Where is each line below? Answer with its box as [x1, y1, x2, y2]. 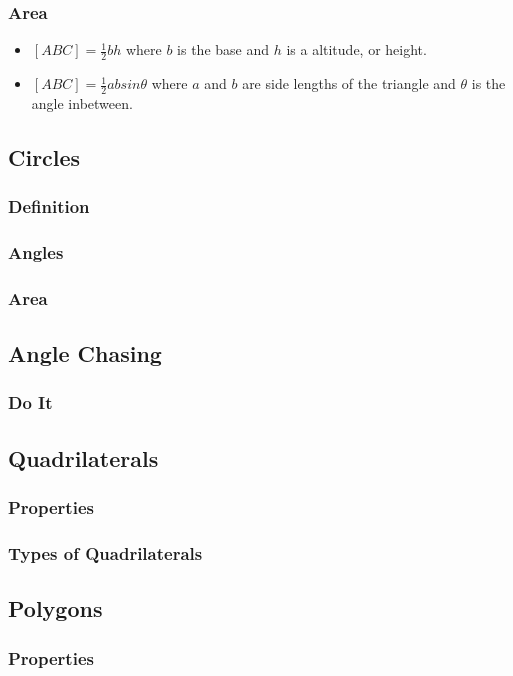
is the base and [177, 39, 270, 60]
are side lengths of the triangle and [242, 73, 456, 94]
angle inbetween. [31, 92, 133, 113]
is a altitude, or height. [286, 39, 427, 60]
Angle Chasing [8, 338, 162, 369]
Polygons [8, 593, 103, 624]
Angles [8, 240, 64, 265]
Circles [8, 141, 81, 172]
